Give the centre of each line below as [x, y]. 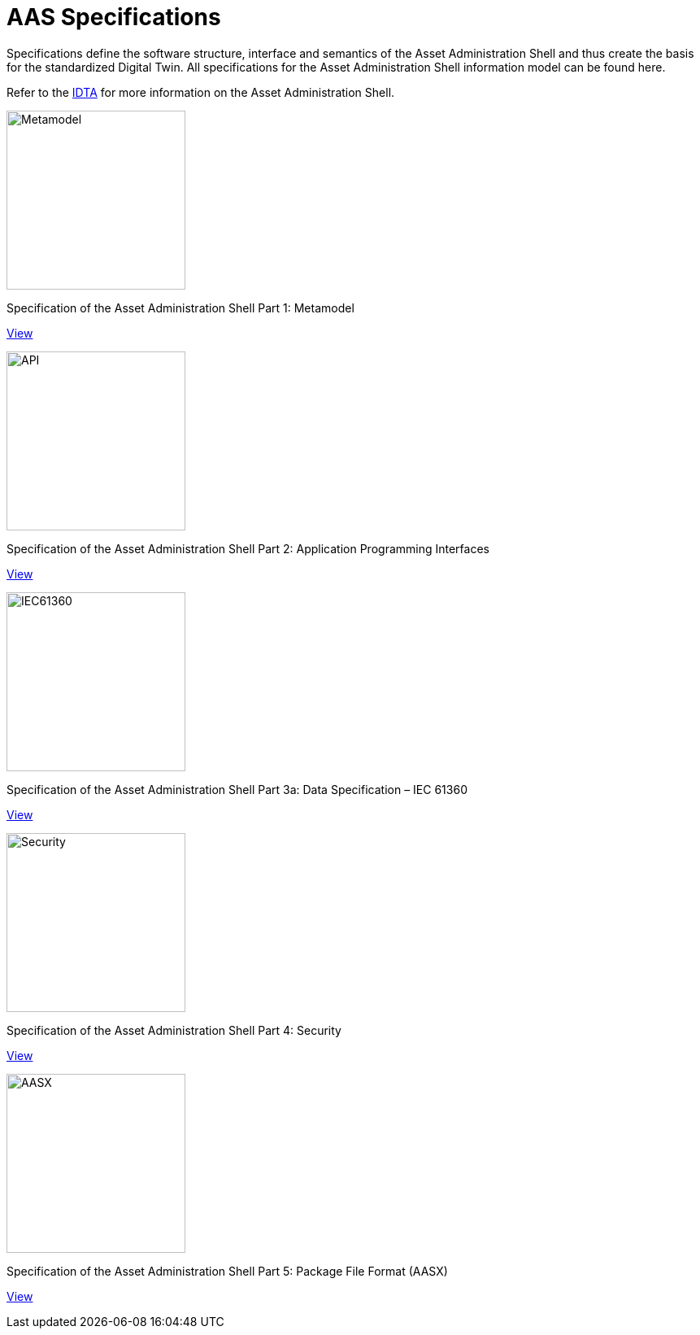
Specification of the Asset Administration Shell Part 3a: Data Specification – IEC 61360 [237, 789]
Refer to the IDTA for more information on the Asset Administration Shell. [201, 92]
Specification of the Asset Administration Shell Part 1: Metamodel [180, 308]
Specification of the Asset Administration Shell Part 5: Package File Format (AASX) [227, 1271]
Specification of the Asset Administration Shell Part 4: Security [174, 1030]
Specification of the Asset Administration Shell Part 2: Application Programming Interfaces [248, 548]
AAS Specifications [114, 17]
